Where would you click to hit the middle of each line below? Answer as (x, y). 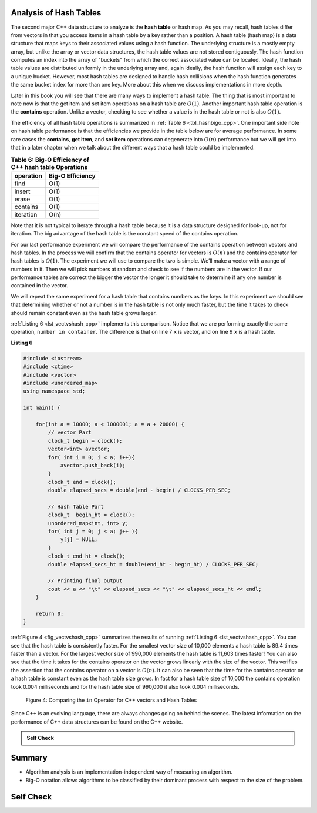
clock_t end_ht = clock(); (87, 556)
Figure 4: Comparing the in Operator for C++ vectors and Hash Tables (111, 700)
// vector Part (70, 432)
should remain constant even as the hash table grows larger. (84, 313)
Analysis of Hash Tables (56, 13)
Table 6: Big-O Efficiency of (50, 160)
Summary (29, 758)
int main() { (42, 408)
